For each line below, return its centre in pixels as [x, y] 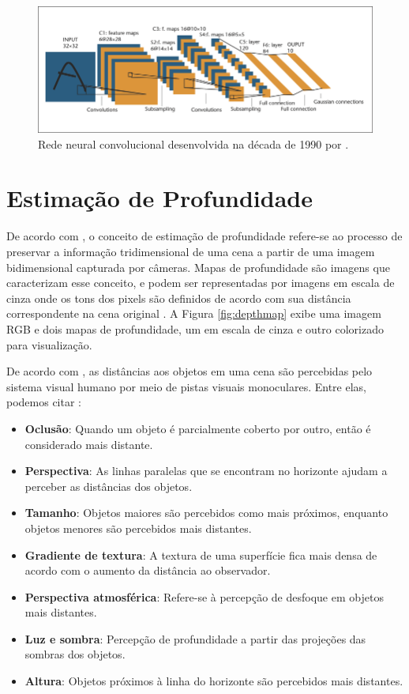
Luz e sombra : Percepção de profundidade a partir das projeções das [195, 638]
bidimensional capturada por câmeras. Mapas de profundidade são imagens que [198, 267]
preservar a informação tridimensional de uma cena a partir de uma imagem [191, 252]
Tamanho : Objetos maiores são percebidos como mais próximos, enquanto [206, 513]
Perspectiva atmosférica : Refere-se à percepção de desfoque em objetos [204, 596]
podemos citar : [44, 402]
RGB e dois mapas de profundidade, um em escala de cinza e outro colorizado [195, 328]
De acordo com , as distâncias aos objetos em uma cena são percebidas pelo [189, 371]
